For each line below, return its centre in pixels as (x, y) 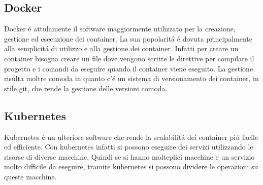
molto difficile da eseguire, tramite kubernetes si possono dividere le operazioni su (131, 166)
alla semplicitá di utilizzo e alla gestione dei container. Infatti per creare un (121, 48)
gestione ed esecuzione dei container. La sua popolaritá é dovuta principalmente (128, 38)
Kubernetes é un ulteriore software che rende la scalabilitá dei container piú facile (131, 137)
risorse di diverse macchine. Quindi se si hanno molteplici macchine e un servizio (129, 156)
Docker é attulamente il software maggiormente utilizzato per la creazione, (120, 29)
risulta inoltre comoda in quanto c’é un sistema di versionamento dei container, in (131, 78)
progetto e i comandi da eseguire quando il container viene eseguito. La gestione (129, 68)
